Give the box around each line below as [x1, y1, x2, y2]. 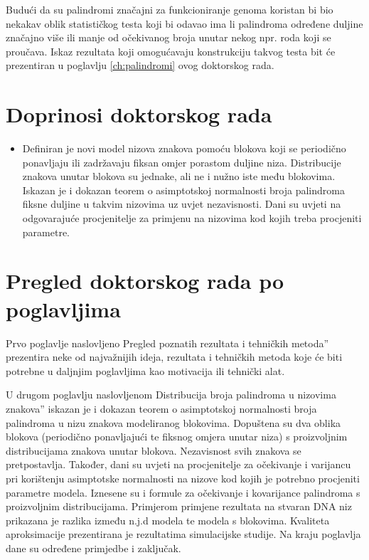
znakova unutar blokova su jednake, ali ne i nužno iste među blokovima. [22, 169, 336, 184]
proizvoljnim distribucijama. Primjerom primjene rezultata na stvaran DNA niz [6, 499, 352, 514]
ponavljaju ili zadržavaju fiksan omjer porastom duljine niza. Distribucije [22, 154, 341, 169]
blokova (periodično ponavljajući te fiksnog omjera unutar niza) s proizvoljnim [6, 429, 348, 444]
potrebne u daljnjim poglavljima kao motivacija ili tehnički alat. [6, 363, 285, 378]
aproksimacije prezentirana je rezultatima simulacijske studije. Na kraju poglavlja [6, 527, 361, 541]
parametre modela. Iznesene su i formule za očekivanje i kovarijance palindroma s [6, 485, 360, 500]
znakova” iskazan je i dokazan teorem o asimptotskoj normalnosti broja [6, 401, 317, 416]
